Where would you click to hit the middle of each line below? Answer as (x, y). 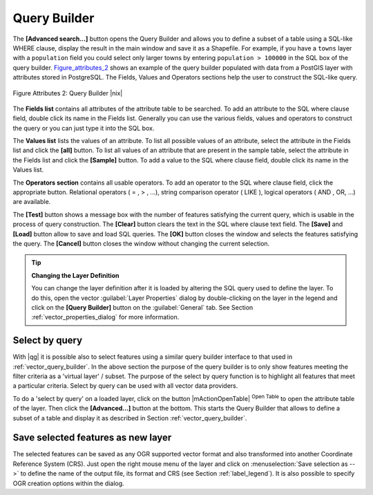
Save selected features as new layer (92, 438)
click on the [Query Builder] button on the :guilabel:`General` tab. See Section (142, 307)
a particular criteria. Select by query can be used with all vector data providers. (125, 386)
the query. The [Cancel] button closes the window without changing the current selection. (141, 243)
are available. (32, 202)
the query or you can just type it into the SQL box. (84, 128)
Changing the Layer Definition (75, 275)
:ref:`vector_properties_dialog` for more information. (105, 317)
